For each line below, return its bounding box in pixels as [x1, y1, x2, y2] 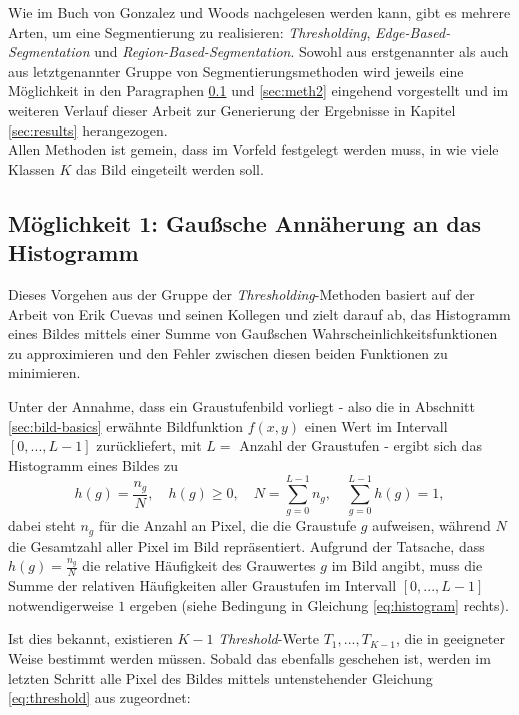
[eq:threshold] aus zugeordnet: [8, 687, 191, 708]
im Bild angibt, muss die [331, 555, 483, 576]
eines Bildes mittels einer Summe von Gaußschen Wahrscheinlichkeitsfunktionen [8, 323, 498, 344]
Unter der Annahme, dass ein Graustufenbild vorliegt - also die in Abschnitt [8, 395, 475, 416]
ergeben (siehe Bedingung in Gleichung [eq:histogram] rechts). [129, 594, 509, 615]
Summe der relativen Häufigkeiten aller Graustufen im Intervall [8, 575, 397, 596]
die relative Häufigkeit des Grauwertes [82, 555, 316, 576]
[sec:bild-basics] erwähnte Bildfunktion [8, 415, 243, 436]
